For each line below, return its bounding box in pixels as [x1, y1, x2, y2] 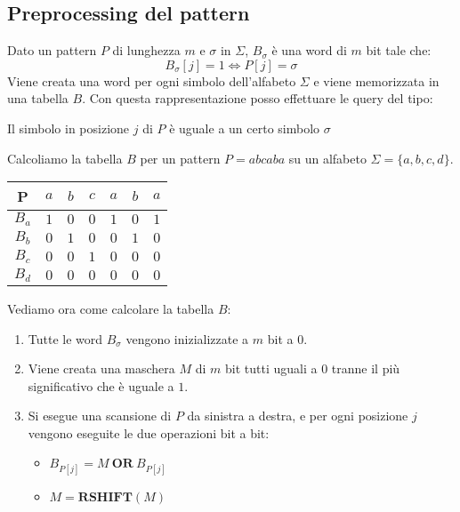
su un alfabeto [288, 148, 367, 167]
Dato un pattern [7, 41, 97, 60]
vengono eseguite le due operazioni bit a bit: [28, 423, 270, 442]
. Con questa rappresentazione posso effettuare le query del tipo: [82, 89, 433, 108]
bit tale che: [366, 41, 432, 60]
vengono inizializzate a [125, 329, 249, 348]
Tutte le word [28, 329, 103, 348]
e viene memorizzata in [313, 71, 440, 90]
